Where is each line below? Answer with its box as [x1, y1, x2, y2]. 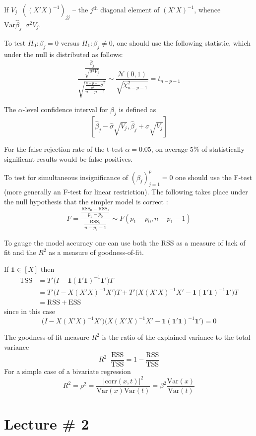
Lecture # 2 [4, 414, 89, 434]
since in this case [4, 306, 55, 316]
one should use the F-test [175, 172, 252, 182]
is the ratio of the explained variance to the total [102, 332, 251, 342]
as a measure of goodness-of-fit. [49, 247, 144, 257]
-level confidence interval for [22, 104, 108, 115]
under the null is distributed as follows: [4, 49, 123, 59]
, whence [194, 4, 221, 14]
